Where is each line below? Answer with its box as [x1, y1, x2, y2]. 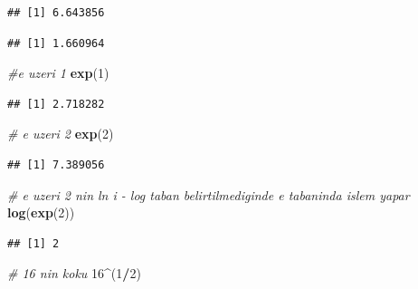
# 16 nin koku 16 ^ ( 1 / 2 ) [7, 264, 141, 283]
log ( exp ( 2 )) [7, 203, 75, 222]
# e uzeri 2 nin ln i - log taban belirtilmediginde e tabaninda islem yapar [7, 185, 410, 204]
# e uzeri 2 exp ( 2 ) [7, 124, 114, 143]
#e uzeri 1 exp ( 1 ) [7, 63, 109, 82]
